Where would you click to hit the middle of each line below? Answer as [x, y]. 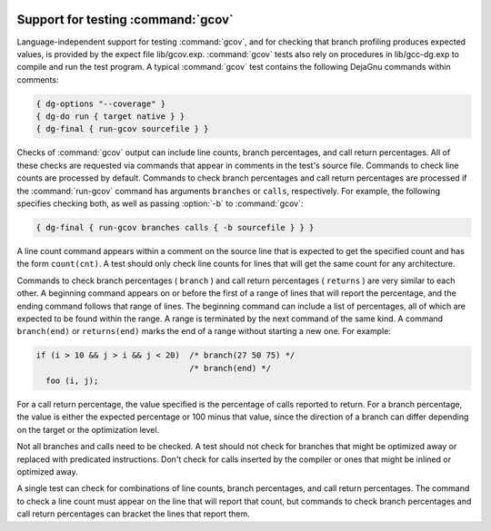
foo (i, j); [72, 381]
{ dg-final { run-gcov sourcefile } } [122, 129]
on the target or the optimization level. [88, 429]
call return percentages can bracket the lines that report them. [133, 514]
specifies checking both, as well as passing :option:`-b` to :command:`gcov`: [160, 203]
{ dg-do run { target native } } [110, 117]
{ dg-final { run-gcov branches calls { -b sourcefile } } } [175, 227]
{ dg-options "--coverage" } [101, 103]
